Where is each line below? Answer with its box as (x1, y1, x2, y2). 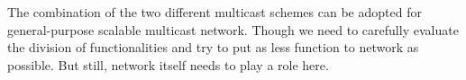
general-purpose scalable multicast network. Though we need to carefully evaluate (7, 20, 459, 39)
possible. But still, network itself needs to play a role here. (7, 55, 329, 74)
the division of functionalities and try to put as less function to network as (7, 38, 419, 57)
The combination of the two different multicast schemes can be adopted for (7, 3, 422, 21)
